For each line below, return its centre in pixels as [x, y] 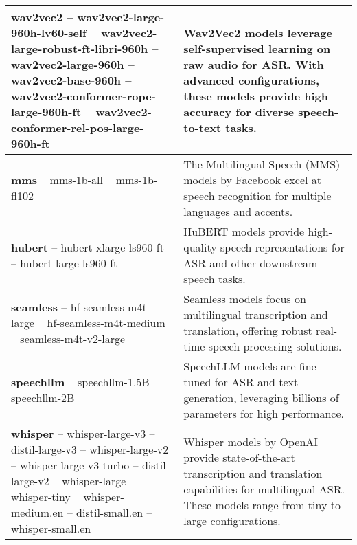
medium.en [37, 512]
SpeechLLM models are [240, 366]
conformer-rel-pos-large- [78, 127]
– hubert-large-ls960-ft [65, 263]
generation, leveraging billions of [261, 398]
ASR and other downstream [251, 263]
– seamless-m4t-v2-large [68, 338]
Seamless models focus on [245, 299]
